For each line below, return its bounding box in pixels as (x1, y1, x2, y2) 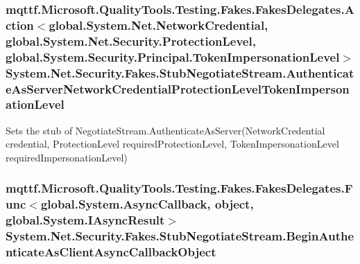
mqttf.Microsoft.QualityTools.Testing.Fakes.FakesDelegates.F (6, 179, 353, 197)
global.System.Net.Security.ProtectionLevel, (6, 32, 256, 49)
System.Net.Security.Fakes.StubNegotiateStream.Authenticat (6, 64, 354, 81)
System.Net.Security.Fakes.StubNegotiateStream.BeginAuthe (6, 227, 354, 245)
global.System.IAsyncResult (6, 211, 165, 229)
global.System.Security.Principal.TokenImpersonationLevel (6, 48, 340, 65)
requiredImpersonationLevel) (6, 150, 128, 164)
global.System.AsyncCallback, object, (40, 195, 254, 213)
